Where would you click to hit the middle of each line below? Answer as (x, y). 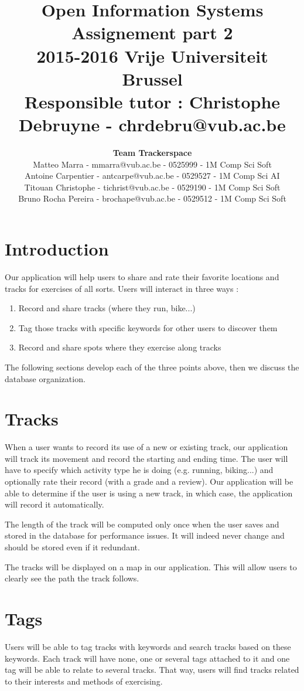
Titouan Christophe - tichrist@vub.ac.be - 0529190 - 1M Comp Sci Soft (152, 187)
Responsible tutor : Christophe (152, 101)
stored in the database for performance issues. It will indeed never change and (145, 535)
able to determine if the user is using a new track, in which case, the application (149, 493)
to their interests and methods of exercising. (84, 681)
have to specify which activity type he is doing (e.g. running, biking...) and (139, 470)
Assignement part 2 (152, 33)
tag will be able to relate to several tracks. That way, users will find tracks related (152, 670)
